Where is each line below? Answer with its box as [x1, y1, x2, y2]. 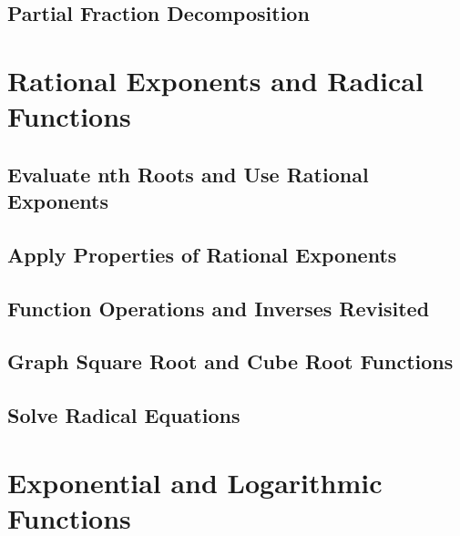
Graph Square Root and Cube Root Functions [7, 347, 454, 376]
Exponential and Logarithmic [7, 463, 383, 500]
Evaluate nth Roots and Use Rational [7, 160, 369, 188]
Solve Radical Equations [7, 401, 240, 429]
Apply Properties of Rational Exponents [7, 240, 397, 268]
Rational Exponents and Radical [7, 61, 424, 98]
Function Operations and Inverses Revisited [7, 294, 430, 322]
